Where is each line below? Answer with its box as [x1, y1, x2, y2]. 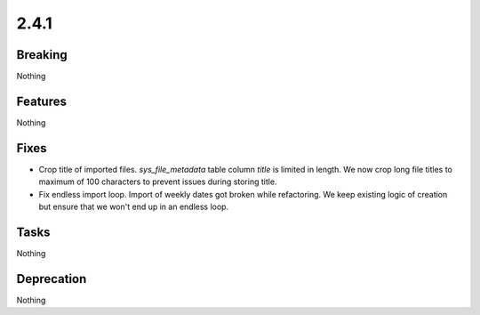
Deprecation [16, 271, 87, 287]
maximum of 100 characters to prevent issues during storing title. [38, 176, 277, 187]
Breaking [16, 47, 68, 62]
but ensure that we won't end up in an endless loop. [38, 201, 229, 213]
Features [16, 93, 67, 109]
